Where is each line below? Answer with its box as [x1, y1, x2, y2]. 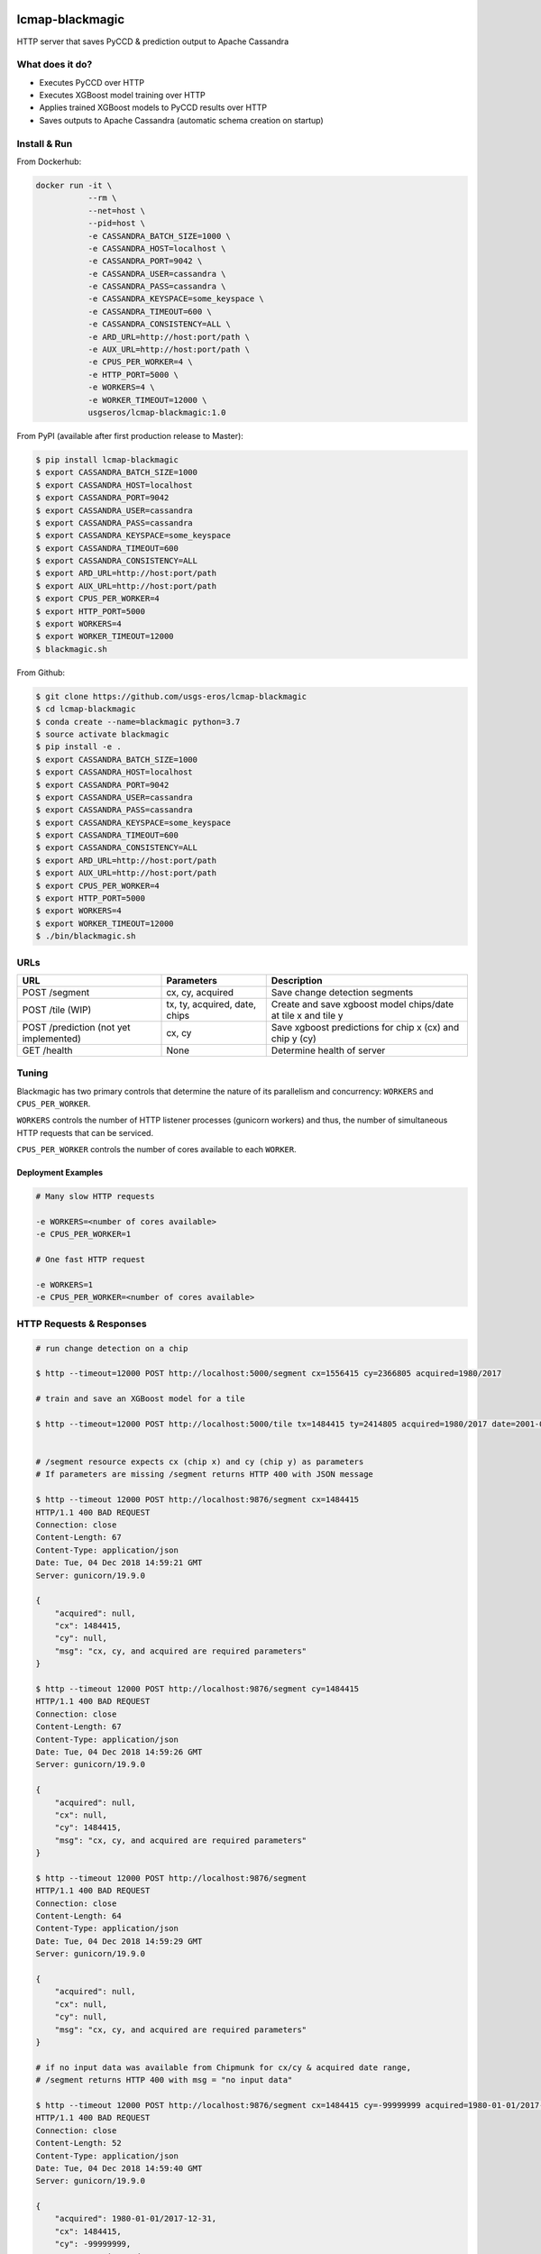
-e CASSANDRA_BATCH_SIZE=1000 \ [87, 231, 232, 241]
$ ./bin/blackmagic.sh [35, 931, 136, 941]
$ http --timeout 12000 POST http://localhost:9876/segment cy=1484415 [35, 1684, 360, 1694]
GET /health [22, 1044, 73, 1057]
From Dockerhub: [16, 156, 82, 167]
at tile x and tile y [270, 1009, 344, 1022]
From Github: [16, 667, 66, 678]
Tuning [16, 1067, 49, 1079]
